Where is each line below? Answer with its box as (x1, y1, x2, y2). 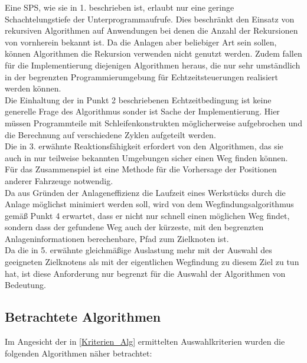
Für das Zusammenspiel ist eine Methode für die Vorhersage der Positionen (5, 163, 277, 175)
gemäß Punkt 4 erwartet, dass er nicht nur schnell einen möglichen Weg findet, (5, 209, 290, 221)
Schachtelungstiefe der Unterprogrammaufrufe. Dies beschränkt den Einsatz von (5, 12, 295, 25)
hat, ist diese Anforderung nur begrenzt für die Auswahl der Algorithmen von (5, 267, 286, 279)
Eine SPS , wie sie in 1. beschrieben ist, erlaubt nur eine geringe (5, 1, 234, 13)
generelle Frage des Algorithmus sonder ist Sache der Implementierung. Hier (5, 105, 280, 117)
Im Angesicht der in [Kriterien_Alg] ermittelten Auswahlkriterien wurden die (5, 335, 285, 348)
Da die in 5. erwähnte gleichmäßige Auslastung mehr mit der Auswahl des (5, 244, 272, 256)
